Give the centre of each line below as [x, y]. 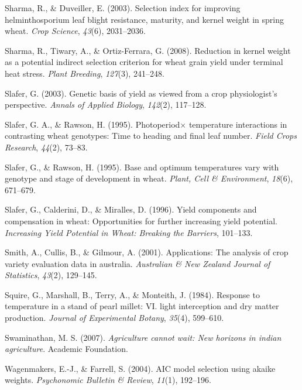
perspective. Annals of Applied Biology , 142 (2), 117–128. [106, 105]
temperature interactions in [238, 124]
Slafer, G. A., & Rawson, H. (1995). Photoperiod [92, 124]
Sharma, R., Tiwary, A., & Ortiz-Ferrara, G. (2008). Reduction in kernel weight [148, 50]
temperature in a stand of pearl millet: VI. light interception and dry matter [142, 306]
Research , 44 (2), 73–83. [46, 147]
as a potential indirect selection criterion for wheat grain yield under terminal [144, 62]
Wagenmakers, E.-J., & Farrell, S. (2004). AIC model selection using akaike [140, 368]
